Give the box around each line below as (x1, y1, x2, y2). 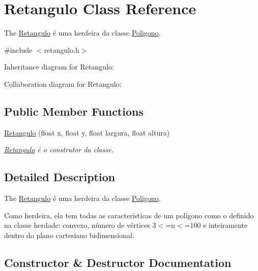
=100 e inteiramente (184, 220, 248, 230)
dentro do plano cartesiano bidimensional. (4, 229, 134, 240)
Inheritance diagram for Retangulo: (4, 61, 114, 72)
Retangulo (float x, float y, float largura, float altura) (4, 127, 170, 138)
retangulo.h (44, 44, 79, 55)
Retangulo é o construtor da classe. (4, 144, 113, 155)
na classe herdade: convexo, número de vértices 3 (4, 220, 156, 230)
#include (4, 44, 33, 55)
